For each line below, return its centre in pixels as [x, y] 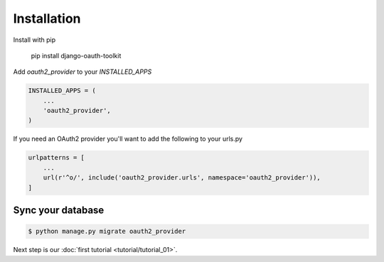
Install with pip [34, 40]
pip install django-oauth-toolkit [76, 55]
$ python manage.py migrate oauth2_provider [107, 231]
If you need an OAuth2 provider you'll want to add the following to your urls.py [128, 139]
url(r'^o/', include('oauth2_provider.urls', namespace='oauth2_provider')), [182, 178]
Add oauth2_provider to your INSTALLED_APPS [82, 72]
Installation [47, 18]
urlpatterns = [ [57, 158]
